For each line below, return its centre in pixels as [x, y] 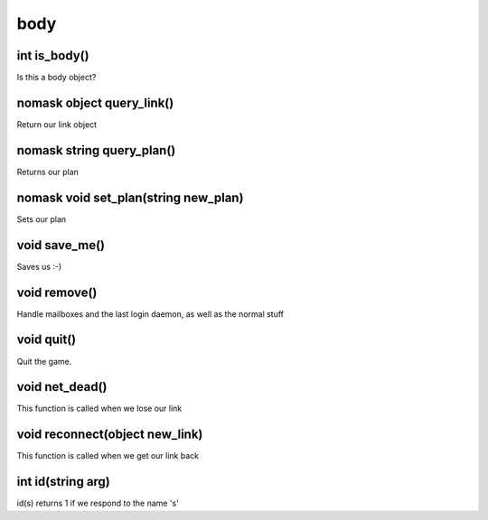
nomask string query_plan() [96, 150]
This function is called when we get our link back [108, 456]
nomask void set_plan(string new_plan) [130, 197]
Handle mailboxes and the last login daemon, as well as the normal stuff [150, 314]
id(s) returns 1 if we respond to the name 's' [98, 503]
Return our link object [57, 124]
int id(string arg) [63, 482]
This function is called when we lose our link [99, 409]
